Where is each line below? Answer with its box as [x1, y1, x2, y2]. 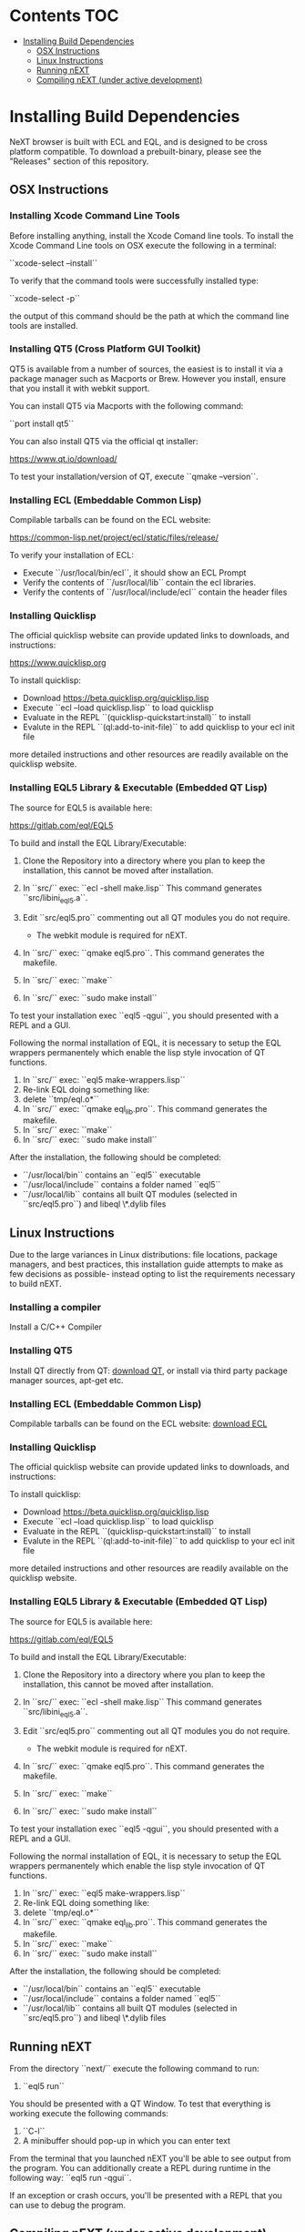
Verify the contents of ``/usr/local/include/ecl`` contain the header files [22, 586, 288, 597]
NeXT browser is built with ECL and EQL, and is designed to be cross [9, 136, 269, 147]
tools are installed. [9, 320, 79, 331]
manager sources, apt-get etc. [9, 1374, 124, 1385]
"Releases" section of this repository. [9, 156, 149, 167]
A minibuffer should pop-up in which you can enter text [22, 2135, 230, 2146]
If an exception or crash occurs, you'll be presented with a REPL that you [9, 2190, 282, 2201]
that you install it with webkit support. [9, 382, 150, 393]
